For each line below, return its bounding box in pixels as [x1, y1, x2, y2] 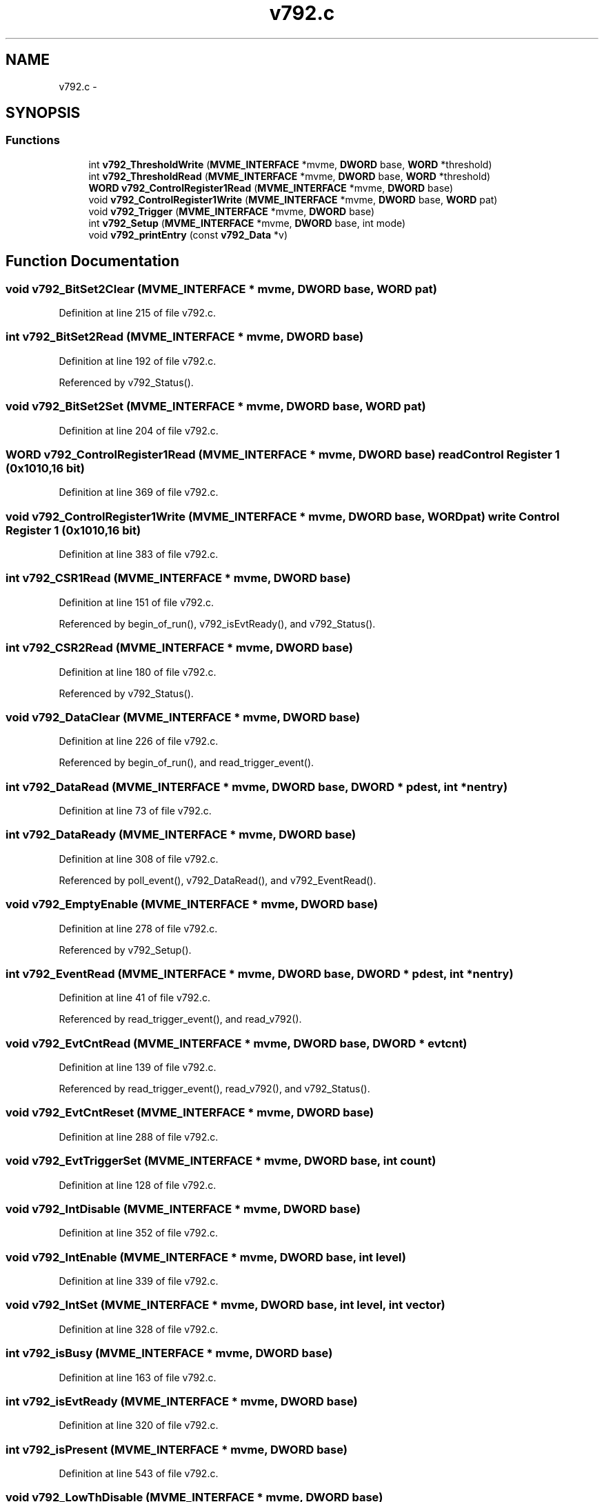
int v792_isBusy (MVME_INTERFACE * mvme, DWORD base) [6, 1346, 333, 1361]
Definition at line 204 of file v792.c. [59, 424, 219, 437]
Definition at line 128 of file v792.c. [59, 1179, 217, 1191]
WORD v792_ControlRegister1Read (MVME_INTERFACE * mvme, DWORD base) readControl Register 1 [6, 447, 560, 461]
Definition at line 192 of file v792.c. [59, 354, 217, 367]
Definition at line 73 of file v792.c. [59, 805, 212, 817]
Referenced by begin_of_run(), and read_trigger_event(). [59, 757, 314, 769]
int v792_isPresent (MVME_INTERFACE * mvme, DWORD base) [6, 1442, 348, 1456]
